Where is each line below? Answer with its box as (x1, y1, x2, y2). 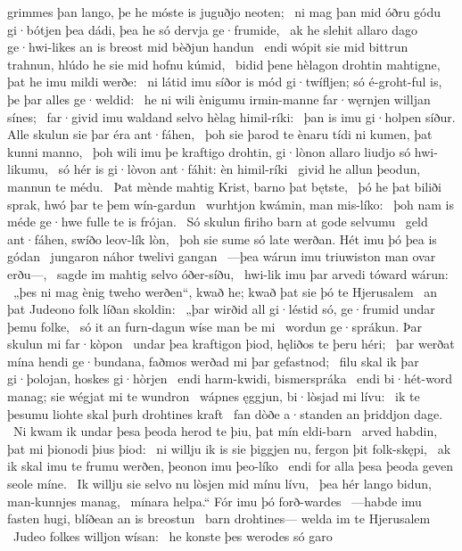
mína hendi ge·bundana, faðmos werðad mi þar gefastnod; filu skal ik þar (7, 351, 419, 370)
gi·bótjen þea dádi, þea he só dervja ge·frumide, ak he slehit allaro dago (7, 20, 417, 38)
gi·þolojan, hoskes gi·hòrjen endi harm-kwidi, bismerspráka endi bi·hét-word (7, 369, 453, 388)
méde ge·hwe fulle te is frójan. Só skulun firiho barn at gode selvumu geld (7, 212, 428, 231)
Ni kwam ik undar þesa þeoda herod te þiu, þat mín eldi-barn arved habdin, (12, 422, 438, 440)
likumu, (7, 160, 48, 178)
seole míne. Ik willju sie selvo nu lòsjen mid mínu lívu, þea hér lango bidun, (7, 474, 432, 493)
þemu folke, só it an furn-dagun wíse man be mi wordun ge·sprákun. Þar (7, 317, 422, 335)
